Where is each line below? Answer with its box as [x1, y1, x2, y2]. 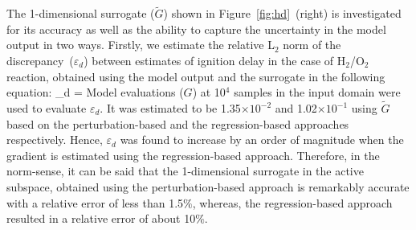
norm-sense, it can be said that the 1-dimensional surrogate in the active [6, 162, 364, 179]
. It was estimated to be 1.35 [100, 100, 241, 116]
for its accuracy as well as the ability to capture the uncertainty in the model [6, 20, 386, 37]
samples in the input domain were [234, 84, 401, 101]
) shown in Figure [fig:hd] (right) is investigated [163, 5, 402, 22]
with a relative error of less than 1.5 [6, 194, 184, 211]
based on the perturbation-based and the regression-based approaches [6, 115, 349, 132]
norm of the [283, 36, 341, 53]
